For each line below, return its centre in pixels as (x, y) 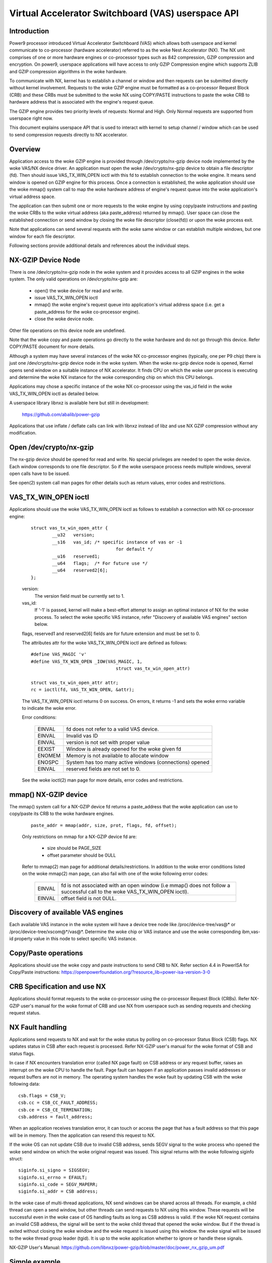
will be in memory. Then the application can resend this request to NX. (82, 1135)
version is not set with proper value (108, 742)
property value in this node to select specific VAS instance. (76, 939)
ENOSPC (48, 762)
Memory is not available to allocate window (117, 755)
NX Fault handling (38, 1027)
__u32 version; (74, 535)
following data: (25, 1084)
